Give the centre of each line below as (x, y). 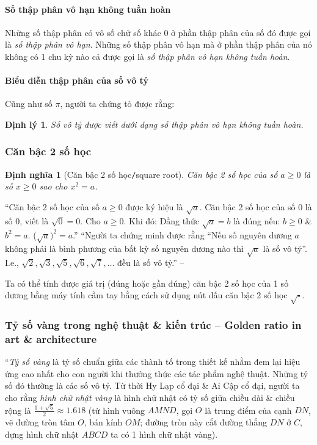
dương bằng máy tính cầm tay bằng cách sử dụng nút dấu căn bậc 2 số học (146, 295)
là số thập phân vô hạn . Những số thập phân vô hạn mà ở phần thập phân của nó (158, 44)
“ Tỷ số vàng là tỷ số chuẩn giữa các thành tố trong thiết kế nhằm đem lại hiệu (153, 362)
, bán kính (103, 422)
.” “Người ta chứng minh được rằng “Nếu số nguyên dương (182, 234)
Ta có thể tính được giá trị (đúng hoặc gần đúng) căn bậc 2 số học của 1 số (147, 283)
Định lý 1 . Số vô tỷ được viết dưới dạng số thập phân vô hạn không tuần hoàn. (154, 124)
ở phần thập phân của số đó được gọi (241, 32)
